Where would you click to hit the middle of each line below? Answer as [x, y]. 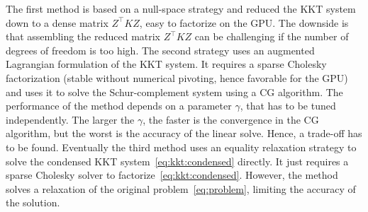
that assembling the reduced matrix [83, 36]
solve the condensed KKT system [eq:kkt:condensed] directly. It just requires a [177, 161]
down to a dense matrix [57, 22]
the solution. [33, 202]
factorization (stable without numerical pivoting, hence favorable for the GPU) [177, 77]
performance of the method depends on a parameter [119, 106]
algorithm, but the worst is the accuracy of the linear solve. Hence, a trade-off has [184, 133]
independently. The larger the [70, 119]
